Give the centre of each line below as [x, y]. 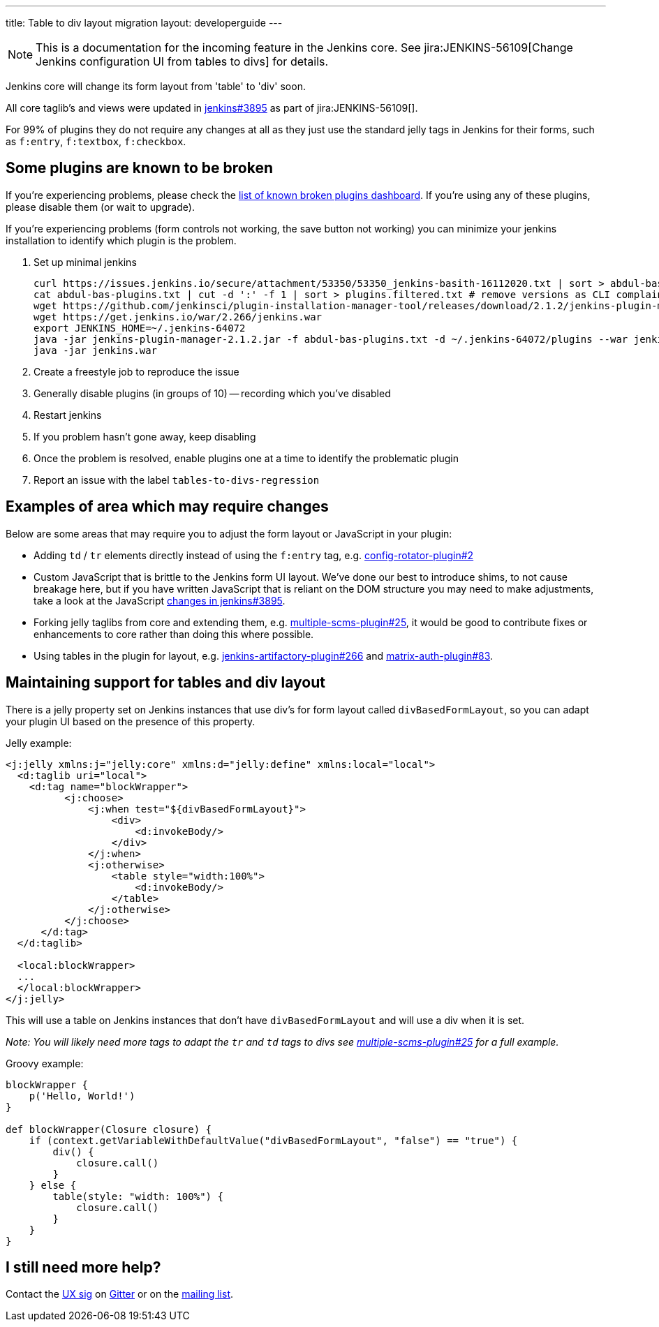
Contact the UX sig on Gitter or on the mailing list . [120, 1294]
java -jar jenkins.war [96, 350]
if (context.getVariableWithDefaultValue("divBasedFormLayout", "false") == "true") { [273, 1140]
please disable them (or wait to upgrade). [100, 207]
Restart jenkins [68, 415]
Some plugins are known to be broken [140, 168]
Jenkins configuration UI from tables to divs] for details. [182, 61]
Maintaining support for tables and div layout [165, 683]
